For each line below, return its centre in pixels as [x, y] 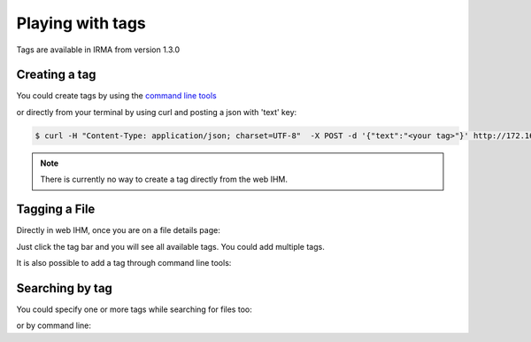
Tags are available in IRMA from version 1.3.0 [98, 50]
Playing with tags [81, 23]
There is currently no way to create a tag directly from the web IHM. [164, 179]
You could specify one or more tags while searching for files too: [134, 309]
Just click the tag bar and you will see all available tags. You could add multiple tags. [170, 246]
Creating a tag [56, 75]
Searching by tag [64, 288]
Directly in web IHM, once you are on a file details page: [118, 230]
